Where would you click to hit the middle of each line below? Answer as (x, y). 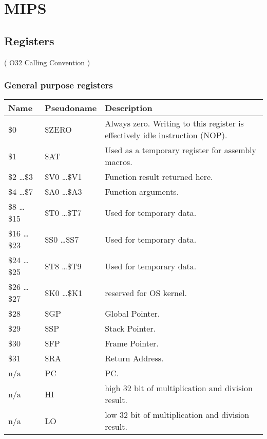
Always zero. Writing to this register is (174, 123)
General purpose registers (59, 85)
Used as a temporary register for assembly (181, 150)
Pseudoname (71, 108)
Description (129, 108)
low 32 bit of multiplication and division (177, 415)
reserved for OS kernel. (146, 292)
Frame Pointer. (132, 343)
